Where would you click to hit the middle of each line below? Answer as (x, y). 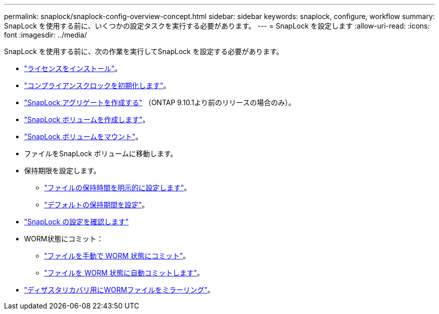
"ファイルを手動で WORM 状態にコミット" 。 (117, 256)
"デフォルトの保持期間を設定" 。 (97, 205)
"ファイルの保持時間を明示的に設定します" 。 (118, 188)
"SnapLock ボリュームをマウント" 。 (83, 136)
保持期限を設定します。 (62, 171)
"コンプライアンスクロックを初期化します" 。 (97, 85)
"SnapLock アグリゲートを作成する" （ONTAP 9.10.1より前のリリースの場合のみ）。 (160, 102)
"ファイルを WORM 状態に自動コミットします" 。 (124, 273)
